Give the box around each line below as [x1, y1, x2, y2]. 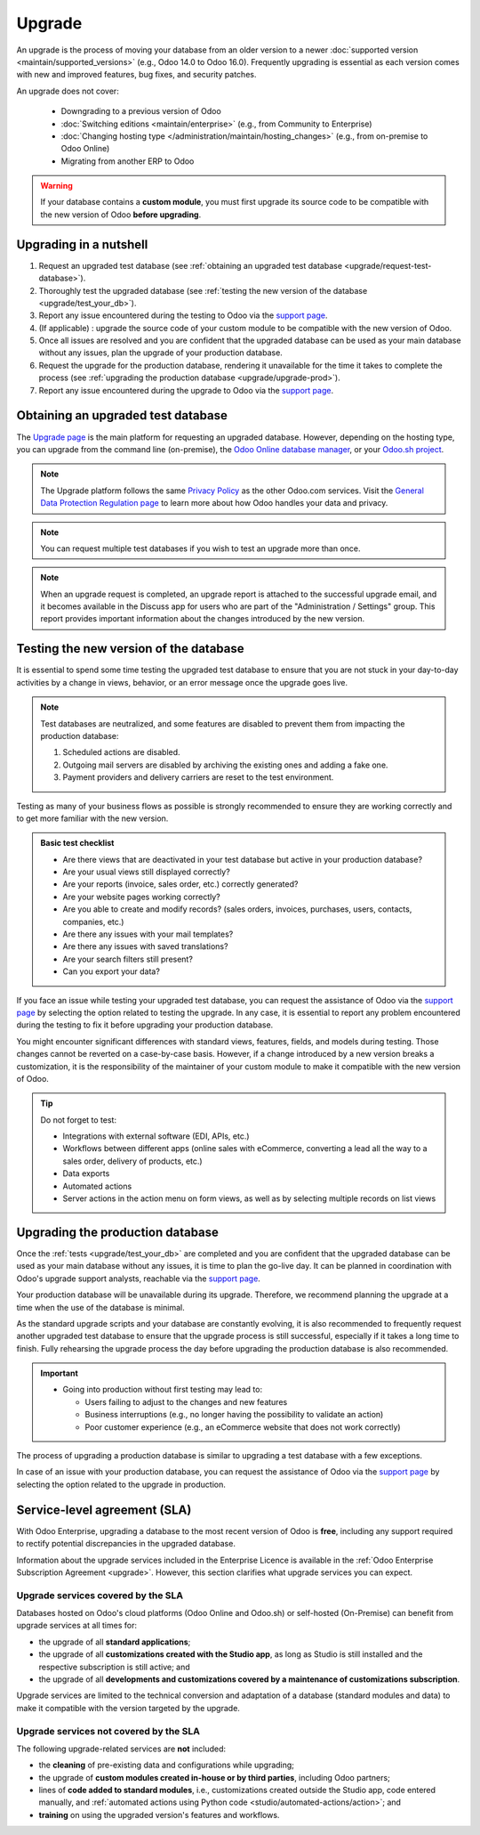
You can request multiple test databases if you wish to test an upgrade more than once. [40, 543, 361, 554]
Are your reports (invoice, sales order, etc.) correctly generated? [62, 879, 299, 889]
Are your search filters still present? [62, 954, 193, 964]
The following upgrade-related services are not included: [16, 1743, 227, 1754]
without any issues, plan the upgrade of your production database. [38, 347, 284, 358]
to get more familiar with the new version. [16, 813, 169, 824]
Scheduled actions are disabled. [62, 747, 181, 758]
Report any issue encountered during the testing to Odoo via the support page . [38, 310, 328, 321]
